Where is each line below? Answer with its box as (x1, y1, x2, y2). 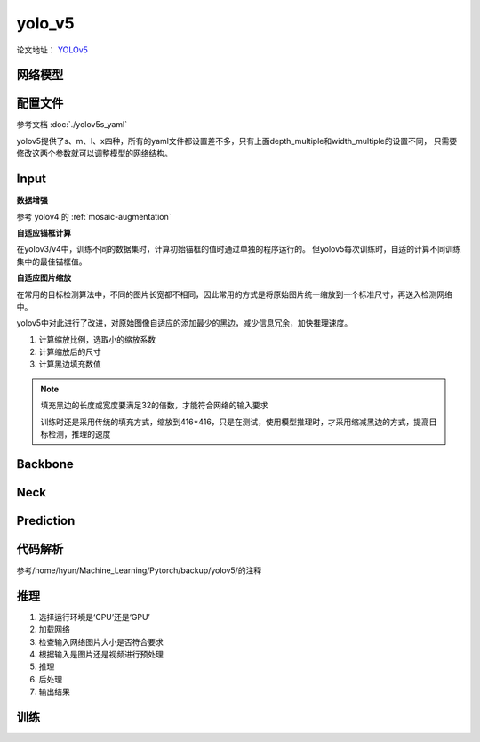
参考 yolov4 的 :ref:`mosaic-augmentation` (16, 211, 172, 222)
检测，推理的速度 (47, 429, 111, 440)
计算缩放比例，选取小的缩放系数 (38, 334, 156, 344)
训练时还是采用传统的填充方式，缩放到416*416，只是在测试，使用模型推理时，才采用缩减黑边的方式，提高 (40, 416, 430, 427)
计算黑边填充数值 (38, 359, 101, 369)
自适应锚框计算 (16, 227, 71, 238)
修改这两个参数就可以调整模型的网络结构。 (16, 148, 172, 159)
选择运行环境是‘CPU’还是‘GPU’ (38, 611, 150, 622)
